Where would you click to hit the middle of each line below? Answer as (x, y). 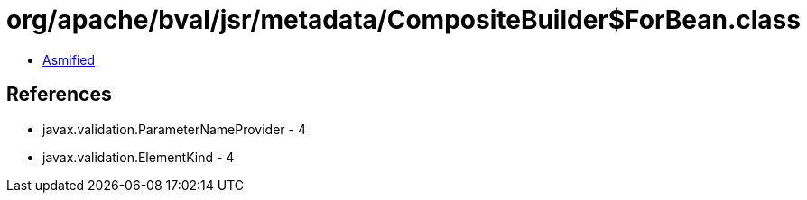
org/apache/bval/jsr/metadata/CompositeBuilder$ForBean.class (403, 20)
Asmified (69, 59)
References (59, 95)
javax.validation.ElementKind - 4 (139, 157)
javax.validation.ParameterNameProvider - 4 (174, 129)
